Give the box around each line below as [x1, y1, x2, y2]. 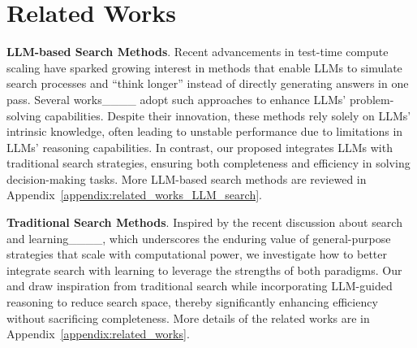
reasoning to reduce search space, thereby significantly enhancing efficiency [6, 294, 378, 311]
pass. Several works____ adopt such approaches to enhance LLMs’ [6, 90, 346, 107]
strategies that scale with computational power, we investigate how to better [6, 246, 387, 263]
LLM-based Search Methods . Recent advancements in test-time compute [6, 43, 389, 60]
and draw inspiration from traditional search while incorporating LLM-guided [6, 277, 393, 294]
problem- [349, 90, 394, 107]
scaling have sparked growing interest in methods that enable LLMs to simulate [6, 59, 402, 76]
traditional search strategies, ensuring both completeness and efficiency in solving [6, 154, 411, 172]
